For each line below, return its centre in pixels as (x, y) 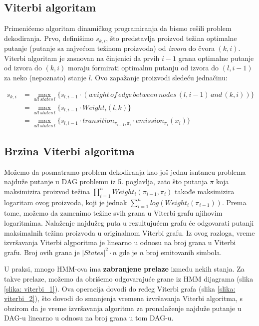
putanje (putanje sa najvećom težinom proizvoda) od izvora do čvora (109, 48)
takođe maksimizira (205, 191)
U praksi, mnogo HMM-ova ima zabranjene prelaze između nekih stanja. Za (124, 269)
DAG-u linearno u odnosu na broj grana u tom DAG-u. (89, 318)
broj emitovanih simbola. (184, 252)
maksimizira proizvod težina (47, 191)
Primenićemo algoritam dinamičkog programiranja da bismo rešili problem (118, 28)
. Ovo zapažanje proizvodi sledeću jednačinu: (159, 78)
